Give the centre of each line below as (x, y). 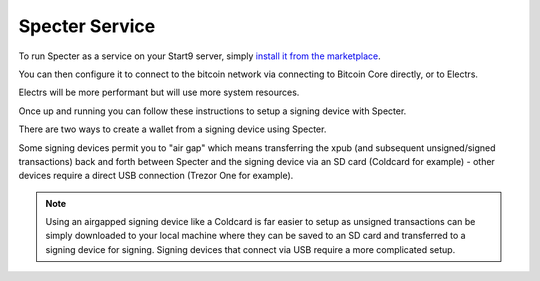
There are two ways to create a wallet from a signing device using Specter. (172, 129)
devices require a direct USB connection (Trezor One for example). (156, 176)
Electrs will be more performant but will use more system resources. (159, 92)
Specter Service (87, 26)
